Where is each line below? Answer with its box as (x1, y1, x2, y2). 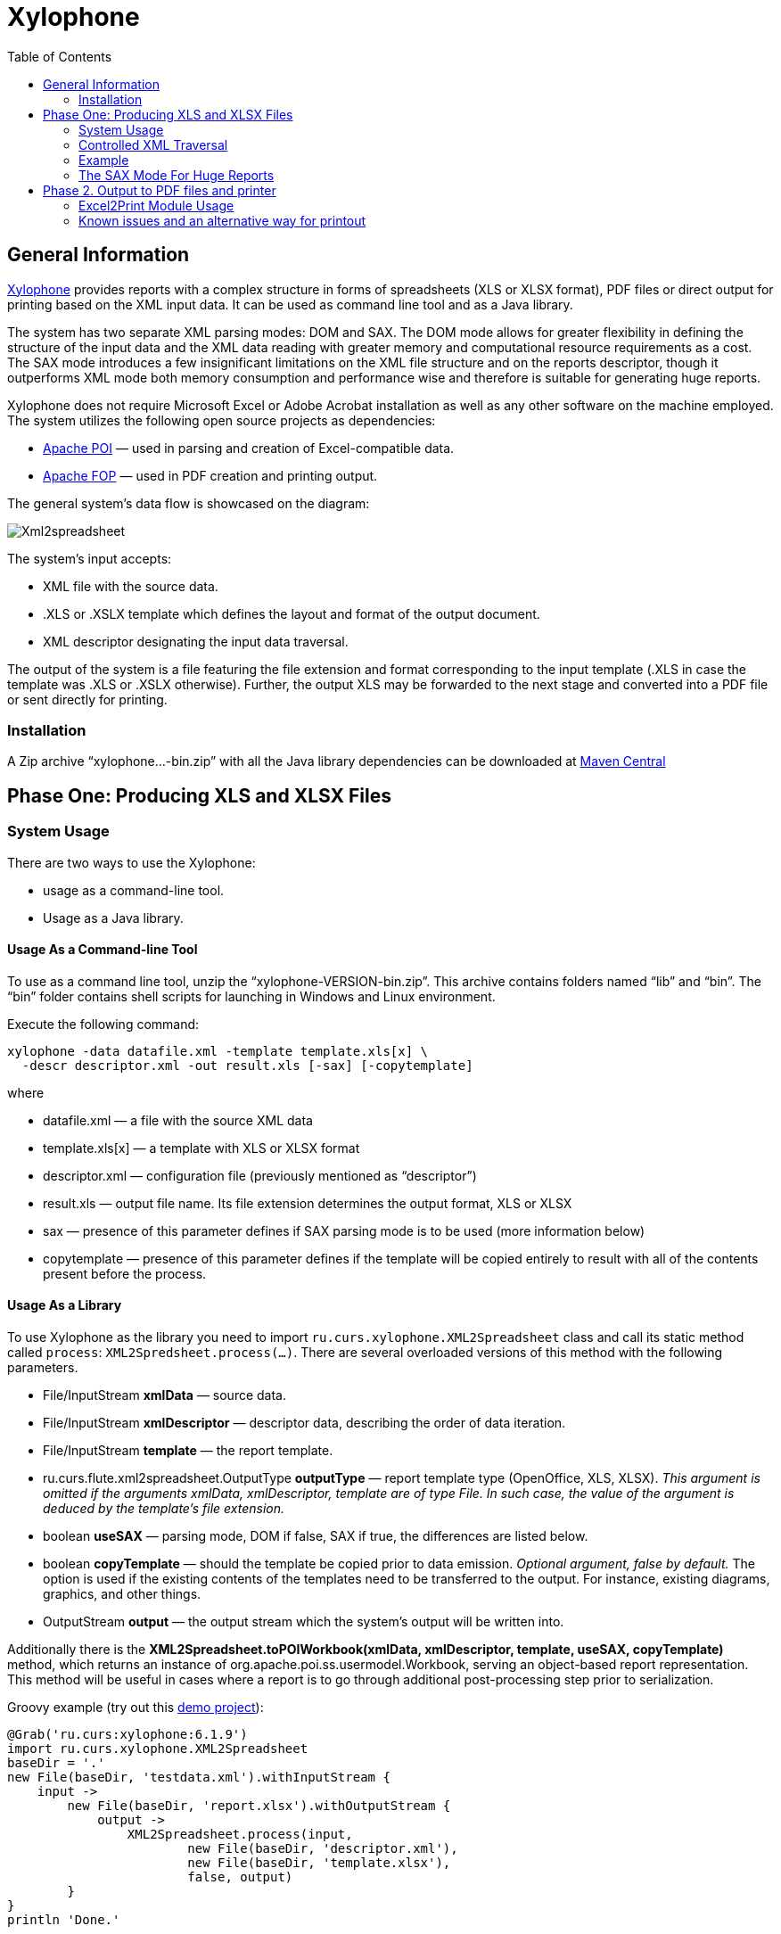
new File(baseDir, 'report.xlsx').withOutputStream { (67, 1798, 451, 1813)
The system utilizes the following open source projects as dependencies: (7, 412, 436, 428)
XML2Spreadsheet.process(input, (127, 1827, 353, 1841)
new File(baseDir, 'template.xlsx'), (187, 1856, 451, 1870)
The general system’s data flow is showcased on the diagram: (7, 495, 370, 511)
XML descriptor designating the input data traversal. (43, 633, 349, 649)
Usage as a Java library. (43, 909, 184, 926)
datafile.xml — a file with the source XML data (43, 1112, 313, 1128)
